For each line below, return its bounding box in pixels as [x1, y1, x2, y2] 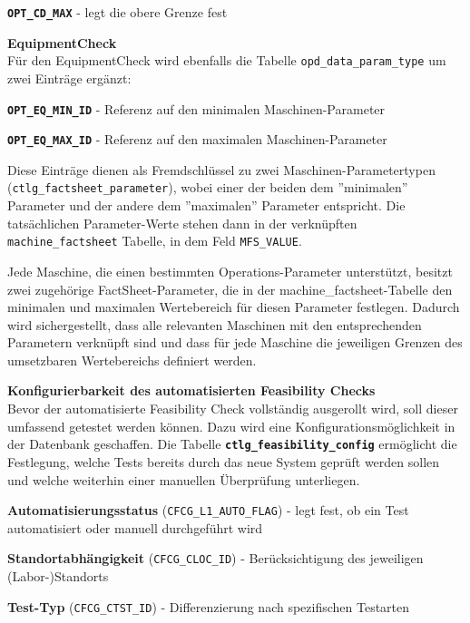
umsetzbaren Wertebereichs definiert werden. [7, 350, 257, 369]
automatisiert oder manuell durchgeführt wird [7, 518, 263, 537]
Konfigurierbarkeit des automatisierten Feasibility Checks [7, 381, 376, 400]
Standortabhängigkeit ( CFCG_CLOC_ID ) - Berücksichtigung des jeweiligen [7, 549, 424, 568]
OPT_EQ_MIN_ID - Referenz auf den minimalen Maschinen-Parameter [7, 99, 386, 118]
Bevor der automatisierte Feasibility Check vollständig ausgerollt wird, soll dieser [7, 399, 458, 418]
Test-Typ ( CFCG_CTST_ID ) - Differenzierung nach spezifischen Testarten [7, 597, 410, 616]
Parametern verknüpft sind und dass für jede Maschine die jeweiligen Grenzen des [7, 333, 463, 352]
